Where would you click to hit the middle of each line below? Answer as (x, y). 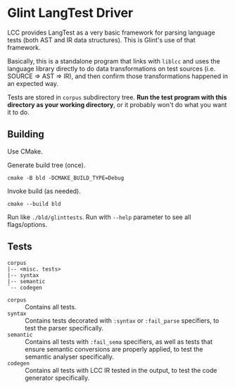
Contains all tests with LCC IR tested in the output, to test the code (121, 370)
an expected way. (33, 83)
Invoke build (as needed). (44, 191)
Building (26, 134)
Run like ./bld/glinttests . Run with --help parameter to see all (99, 217)
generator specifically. (57, 378)
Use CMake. (25, 151)
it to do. (18, 112)
